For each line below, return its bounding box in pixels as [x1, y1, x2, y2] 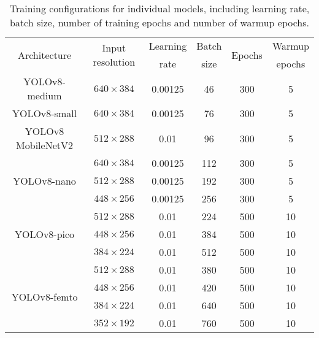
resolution [93, 55, 136, 69]
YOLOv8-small [12, 106, 77, 120]
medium [27, 88, 62, 102]
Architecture [17, 47, 72, 62]
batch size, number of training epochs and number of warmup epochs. [9, 15, 310, 29]
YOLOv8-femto [11, 289, 78, 304]
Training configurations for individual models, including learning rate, [9, 1, 310, 15]
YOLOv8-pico [14, 227, 75, 241]
